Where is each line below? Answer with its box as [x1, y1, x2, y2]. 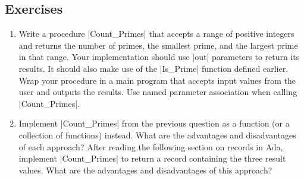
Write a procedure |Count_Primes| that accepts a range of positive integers [18, 27, 294, 40]
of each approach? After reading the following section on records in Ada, [18, 140, 283, 153]
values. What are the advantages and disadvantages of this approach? [18, 163, 272, 176]
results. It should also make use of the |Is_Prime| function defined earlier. [18, 62, 289, 74]
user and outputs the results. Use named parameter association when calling [18, 86, 297, 98]
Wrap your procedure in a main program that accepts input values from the [18, 74, 296, 86]
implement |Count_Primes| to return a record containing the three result [18, 152, 286, 165]
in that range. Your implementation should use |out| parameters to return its [18, 50, 300, 63]
